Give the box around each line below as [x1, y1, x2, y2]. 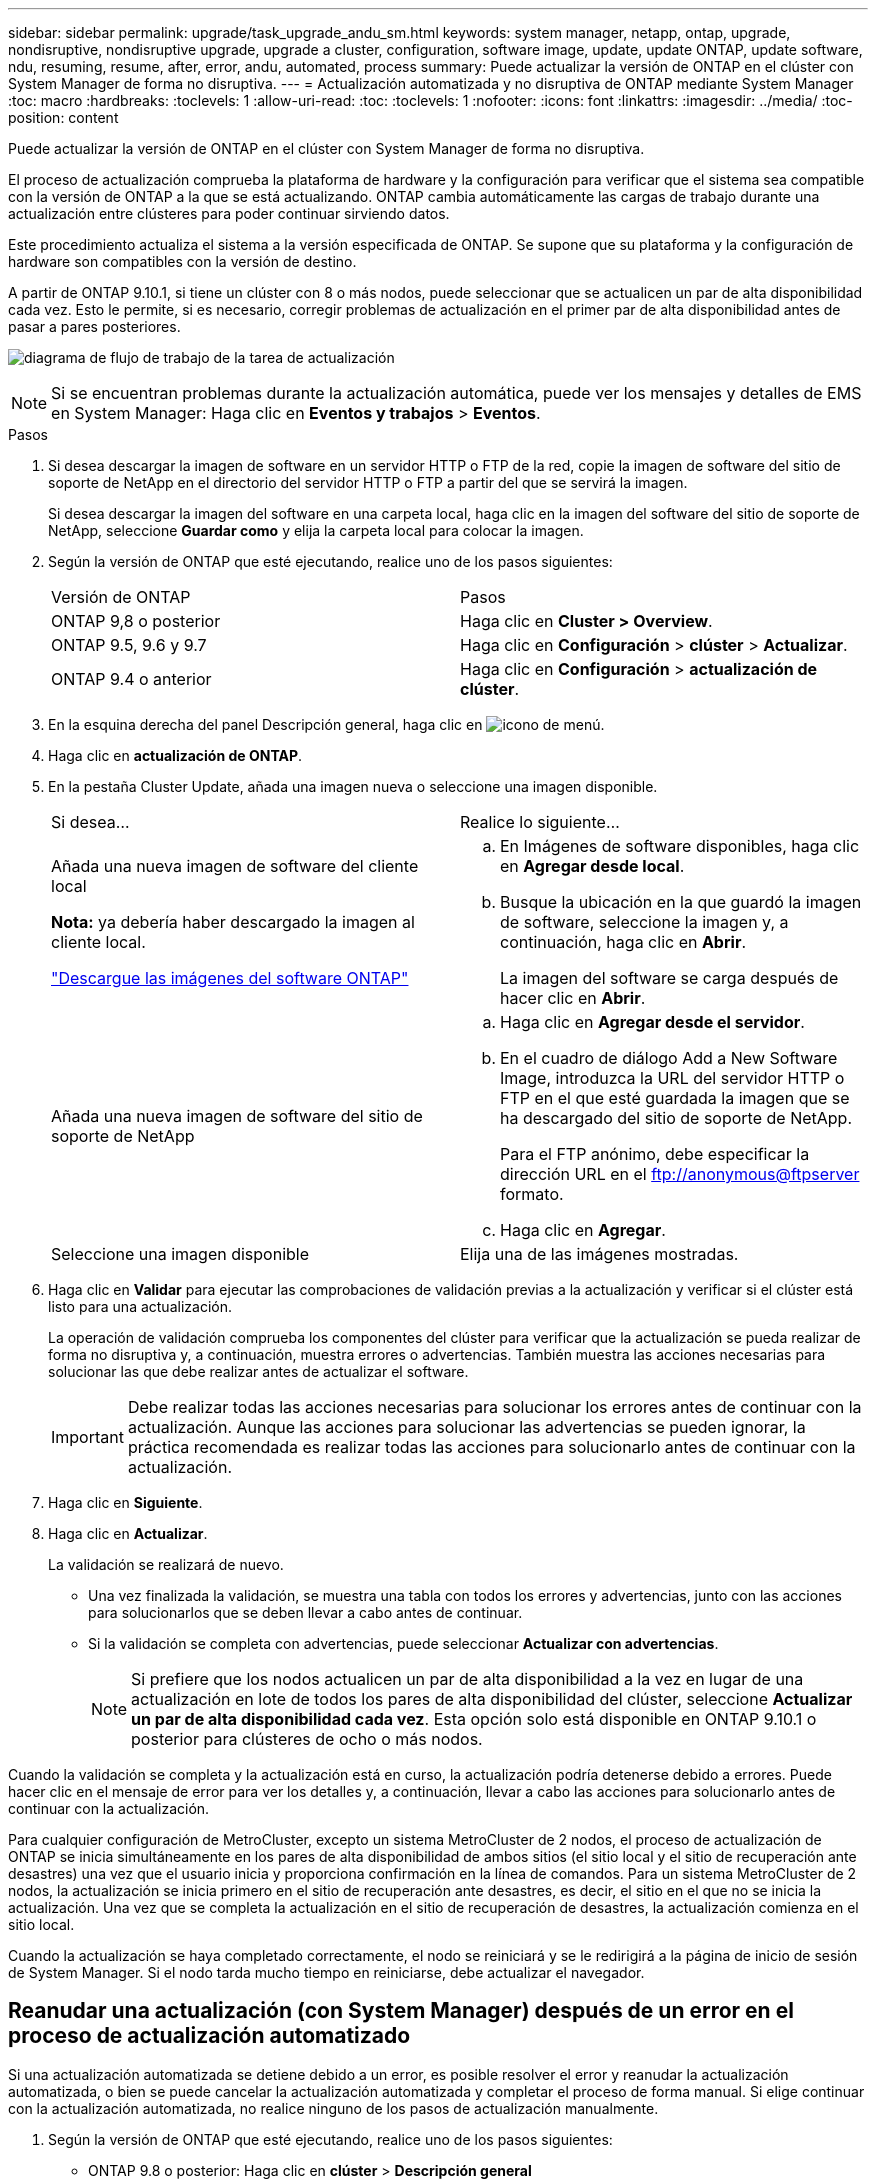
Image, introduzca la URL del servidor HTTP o [500, 1068, 845, 1088]
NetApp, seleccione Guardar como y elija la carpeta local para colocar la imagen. [48, 522, 584, 539]
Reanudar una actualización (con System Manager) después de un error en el [8, 1998, 794, 2024]
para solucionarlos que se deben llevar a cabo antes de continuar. [88, 1604, 523, 1621]
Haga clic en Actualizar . [48, 1525, 208, 1542]
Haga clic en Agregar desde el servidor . [500, 1012, 805, 1032]
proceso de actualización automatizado [8, 2023, 411, 2049]
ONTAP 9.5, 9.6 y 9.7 [51, 635, 207, 655]
